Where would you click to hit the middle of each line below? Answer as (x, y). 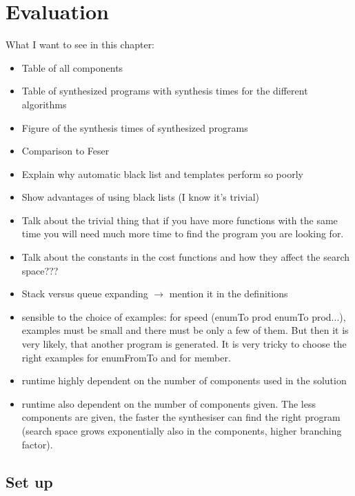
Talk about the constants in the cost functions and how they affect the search (186, 257)
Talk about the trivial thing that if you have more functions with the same (180, 220)
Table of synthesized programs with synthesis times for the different (165, 91)
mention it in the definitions (229, 294)
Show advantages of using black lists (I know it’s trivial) (140, 197)
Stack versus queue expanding (85, 294)
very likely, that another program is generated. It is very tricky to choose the (184, 344)
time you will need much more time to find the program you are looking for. (183, 234)
